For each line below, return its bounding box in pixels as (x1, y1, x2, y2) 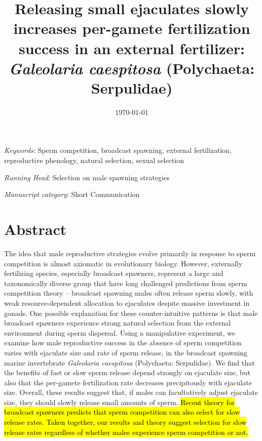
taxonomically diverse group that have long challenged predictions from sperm (4, 277, 247, 288)
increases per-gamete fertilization (13, 18, 250, 38)
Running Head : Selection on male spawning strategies (4, 172, 170, 182)
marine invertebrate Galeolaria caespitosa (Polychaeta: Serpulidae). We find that (4, 357, 255, 368)
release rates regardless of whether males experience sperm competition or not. (4, 426, 248, 437)
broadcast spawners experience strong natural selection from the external (4, 317, 231, 328)
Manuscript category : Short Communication (4, 189, 140, 199)
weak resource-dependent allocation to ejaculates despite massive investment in (4, 297, 250, 308)
